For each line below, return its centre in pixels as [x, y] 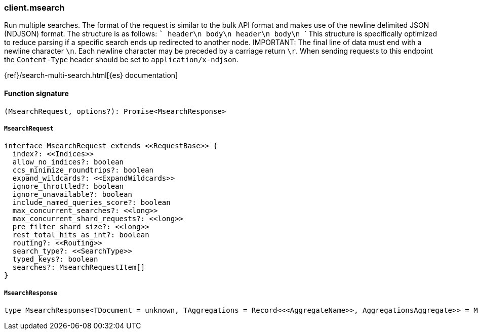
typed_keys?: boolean [55, 259]
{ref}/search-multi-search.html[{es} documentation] [91, 75]
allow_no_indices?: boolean [68, 162]
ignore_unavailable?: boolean [72, 195]
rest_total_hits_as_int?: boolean [81, 235]
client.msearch [34, 8]
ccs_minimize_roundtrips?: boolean [83, 170]
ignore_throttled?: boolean [68, 186]
